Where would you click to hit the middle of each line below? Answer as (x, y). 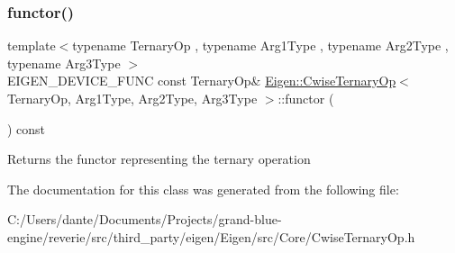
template (32, 45)
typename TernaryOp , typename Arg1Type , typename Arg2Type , (260, 45)
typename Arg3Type (64, 63)
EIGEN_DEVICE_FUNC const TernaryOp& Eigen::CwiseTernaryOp (202, 81)
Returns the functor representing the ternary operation (159, 159)
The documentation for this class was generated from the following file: (203, 189)
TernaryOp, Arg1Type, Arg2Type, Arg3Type (132, 98)
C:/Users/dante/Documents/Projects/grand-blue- (145, 219)
